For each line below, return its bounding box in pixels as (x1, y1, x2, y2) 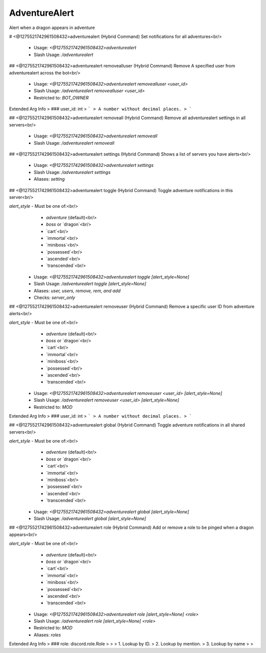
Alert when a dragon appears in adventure (9, 25, 95, 31)
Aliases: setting (33, 176, 65, 182)
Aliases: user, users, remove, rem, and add (33, 288, 121, 294)
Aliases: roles (33, 632, 61, 638)
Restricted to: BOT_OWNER (33, 95, 89, 100)
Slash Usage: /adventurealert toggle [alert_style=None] (33, 281, 146, 287)
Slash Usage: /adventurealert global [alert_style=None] (33, 515, 146, 522)
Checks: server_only (33, 294, 75, 300)
